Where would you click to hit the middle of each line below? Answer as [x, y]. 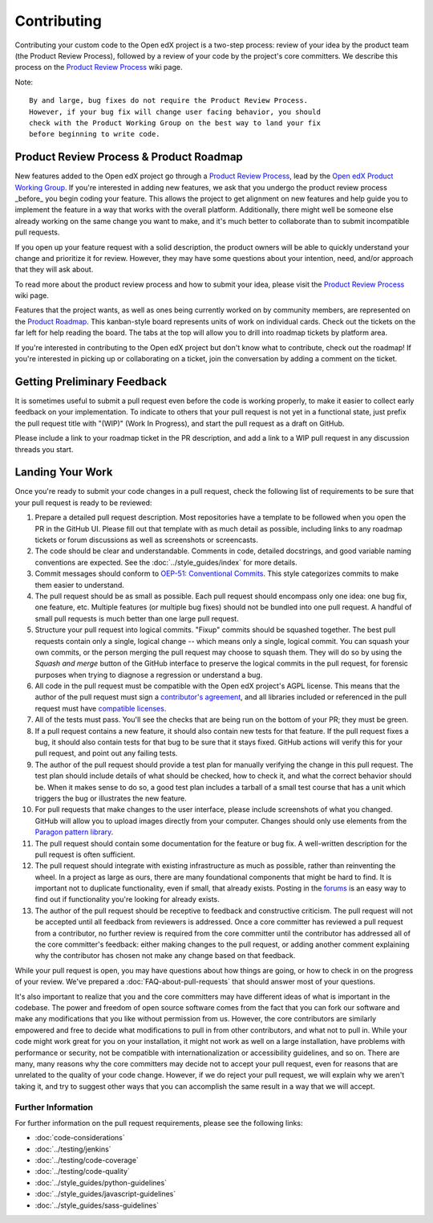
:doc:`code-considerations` [80, 1138]
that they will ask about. [54, 270]
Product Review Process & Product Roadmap [129, 157]
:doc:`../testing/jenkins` [73, 1149]
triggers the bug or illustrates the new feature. [111, 798]
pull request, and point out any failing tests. [106, 753]
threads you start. [44, 449]
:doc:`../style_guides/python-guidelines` [101, 1182]
